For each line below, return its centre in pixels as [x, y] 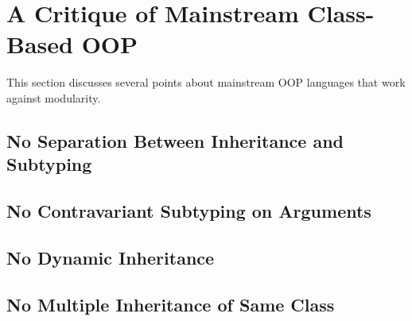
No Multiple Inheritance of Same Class [171, 304]
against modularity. [54, 97]
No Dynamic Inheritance [111, 257]
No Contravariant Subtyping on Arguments [189, 211]
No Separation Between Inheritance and [175, 140]
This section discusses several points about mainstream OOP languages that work [206, 82]
